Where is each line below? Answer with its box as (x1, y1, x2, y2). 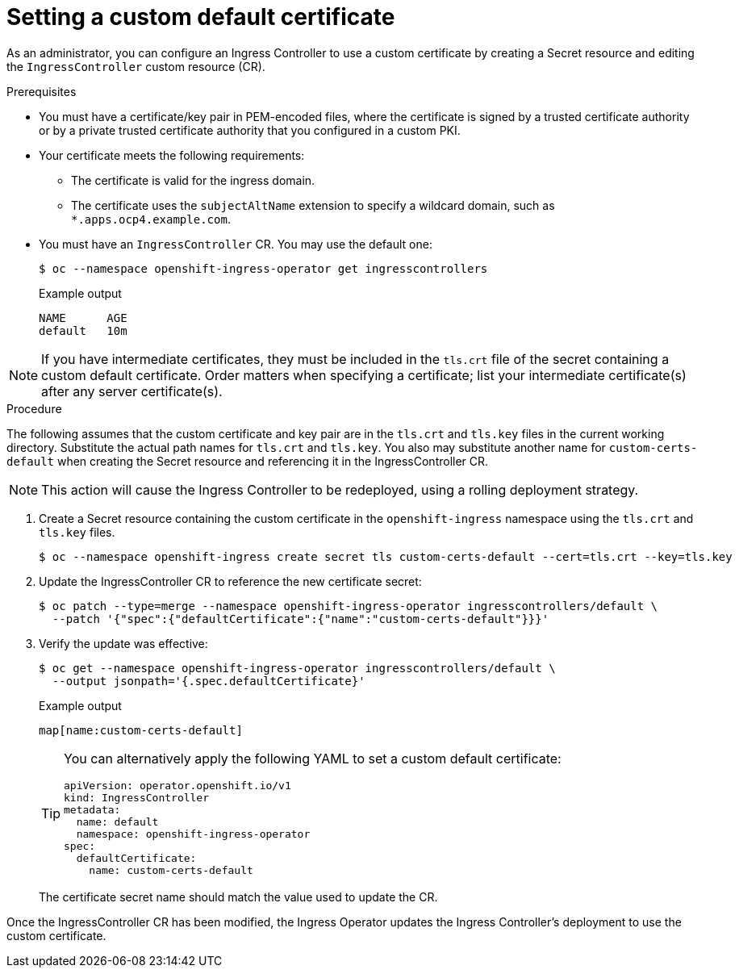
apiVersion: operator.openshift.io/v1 (64, 779, 291, 792)
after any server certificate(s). (41, 382, 223, 399)
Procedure (6, 401, 62, 416)
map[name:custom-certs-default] (39, 723, 243, 737)
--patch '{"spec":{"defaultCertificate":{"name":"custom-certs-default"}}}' (52, 612, 549, 625)
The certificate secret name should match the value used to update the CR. (39, 889, 438, 904)
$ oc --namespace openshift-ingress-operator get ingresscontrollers (39, 261, 488, 275)
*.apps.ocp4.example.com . (71, 211, 231, 226)
